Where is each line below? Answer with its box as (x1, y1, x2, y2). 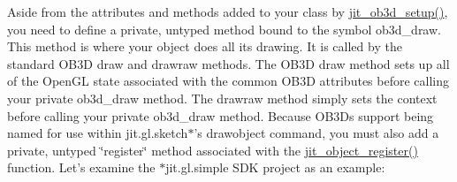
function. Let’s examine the (7, 158, 156, 177)
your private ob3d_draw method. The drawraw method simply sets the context (7, 88, 438, 107)
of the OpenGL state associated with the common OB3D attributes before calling (7, 72, 449, 90)
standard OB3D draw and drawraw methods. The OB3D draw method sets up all (7, 54, 450, 72)
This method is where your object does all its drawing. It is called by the (7, 37, 402, 56)
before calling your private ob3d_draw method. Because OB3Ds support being (7, 106, 434, 125)
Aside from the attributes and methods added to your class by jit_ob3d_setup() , (7, 3, 448, 20)
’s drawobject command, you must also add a (194, 124, 439, 142)
